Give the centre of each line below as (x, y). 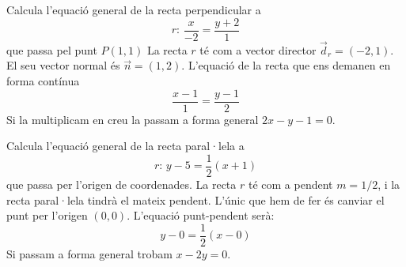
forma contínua (43, 81)
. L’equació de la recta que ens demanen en (286, 65)
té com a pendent (290, 184)
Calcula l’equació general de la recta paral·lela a (125, 146)
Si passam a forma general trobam (89, 253)
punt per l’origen (47, 215)
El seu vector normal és (63, 65)
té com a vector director (258, 49)
